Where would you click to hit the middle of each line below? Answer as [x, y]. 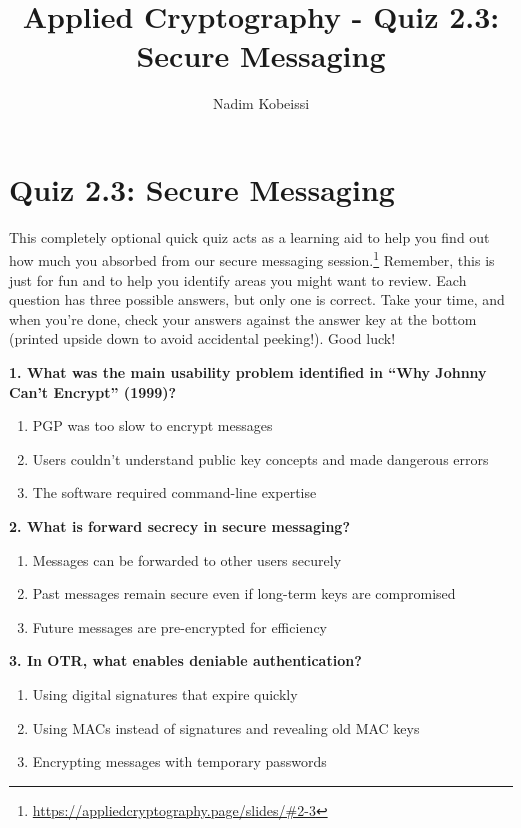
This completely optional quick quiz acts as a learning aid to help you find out [249, 236]
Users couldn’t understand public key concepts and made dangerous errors [260, 458]
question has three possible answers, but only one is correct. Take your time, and [257, 299]
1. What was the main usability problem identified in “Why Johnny [248, 372]
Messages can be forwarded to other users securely [187, 559]
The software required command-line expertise [174, 492]
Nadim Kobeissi [261, 103]
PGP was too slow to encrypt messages [152, 425]
